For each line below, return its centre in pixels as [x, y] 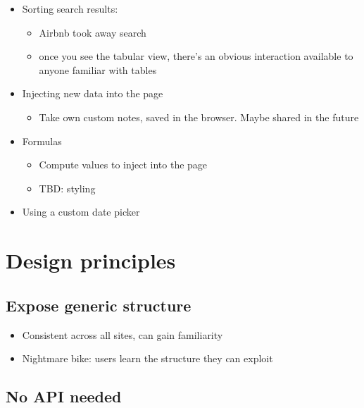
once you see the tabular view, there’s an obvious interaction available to [196, 56]
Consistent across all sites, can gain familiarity [123, 334]
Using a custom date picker [81, 212]
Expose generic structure [99, 305]
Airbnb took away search [93, 32]
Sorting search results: [70, 8]
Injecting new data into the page [93, 93]
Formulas [42, 141]
